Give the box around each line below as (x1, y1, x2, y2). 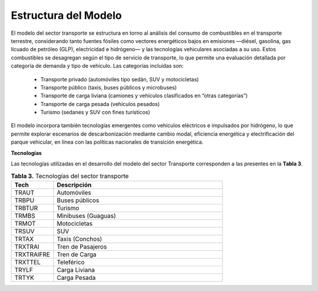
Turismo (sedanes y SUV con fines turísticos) (40, 109, 150, 116)
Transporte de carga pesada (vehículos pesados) (40, 100, 160, 107)
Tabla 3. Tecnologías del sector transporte (11, 171, 129, 180)
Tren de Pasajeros (57, 242, 107, 250)
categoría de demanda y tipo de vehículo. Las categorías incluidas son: (11, 62, 184, 70)
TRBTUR (14, 204, 38, 212)
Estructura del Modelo (11, 9, 122, 22)
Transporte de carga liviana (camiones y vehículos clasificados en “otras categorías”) (40, 92, 248, 100)
